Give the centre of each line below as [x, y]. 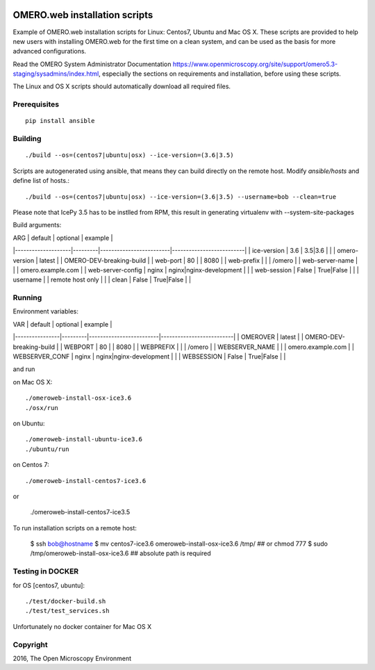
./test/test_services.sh [67, 611]
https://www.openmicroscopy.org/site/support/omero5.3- [255, 64]
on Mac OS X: [33, 382]
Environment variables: [46, 311]
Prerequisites [36, 104]
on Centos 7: [31, 465]
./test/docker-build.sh [66, 601]
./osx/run [42, 408]
